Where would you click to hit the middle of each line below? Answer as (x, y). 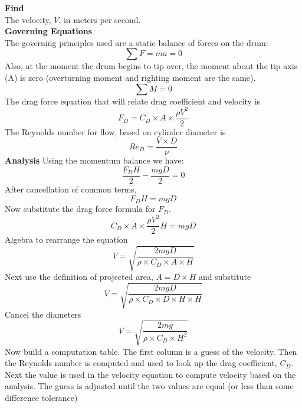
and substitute (225, 277)
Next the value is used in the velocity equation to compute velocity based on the (150, 374)
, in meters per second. (100, 19)
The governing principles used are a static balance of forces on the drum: (137, 42)
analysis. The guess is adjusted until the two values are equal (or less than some (149, 386)
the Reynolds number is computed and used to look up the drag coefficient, (141, 363)
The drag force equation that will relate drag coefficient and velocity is (133, 101)
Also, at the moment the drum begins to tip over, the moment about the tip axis (151, 66)
